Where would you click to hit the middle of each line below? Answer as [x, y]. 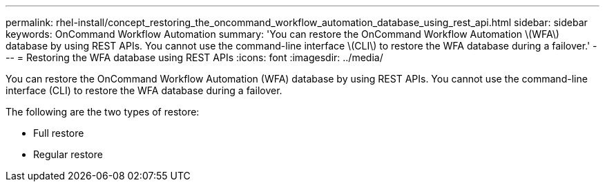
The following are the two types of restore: [103, 112]
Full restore [59, 133]
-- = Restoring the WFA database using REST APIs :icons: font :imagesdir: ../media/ [194, 57]
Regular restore [68, 154]
